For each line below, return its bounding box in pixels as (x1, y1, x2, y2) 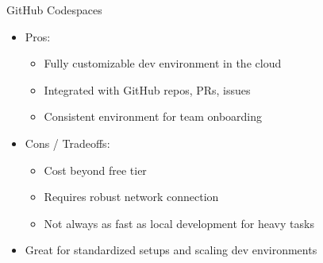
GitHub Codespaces (6, 2, 102, 17)
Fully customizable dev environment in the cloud (44, 55, 282, 72)
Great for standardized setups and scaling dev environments (25, 242, 317, 258)
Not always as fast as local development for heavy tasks (44, 215, 314, 231)
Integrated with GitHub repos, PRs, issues (44, 81, 251, 98)
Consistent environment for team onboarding (44, 108, 263, 125)
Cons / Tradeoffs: (25, 134, 110, 151)
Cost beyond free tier (44, 161, 147, 178)
